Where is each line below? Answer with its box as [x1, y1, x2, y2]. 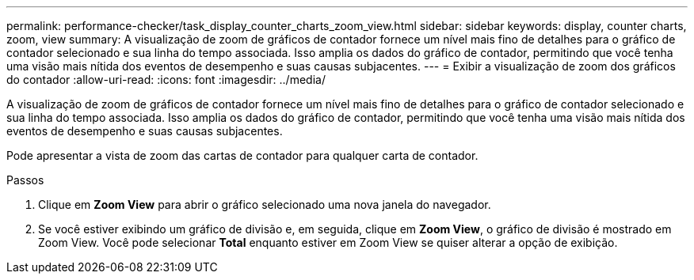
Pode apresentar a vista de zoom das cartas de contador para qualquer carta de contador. [6, 149, 479, 162]
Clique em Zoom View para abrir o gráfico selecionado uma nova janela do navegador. [38, 198, 491, 211]
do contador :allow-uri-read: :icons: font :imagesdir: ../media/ [6, 73, 326, 86]
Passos [6, 173, 44, 187]
